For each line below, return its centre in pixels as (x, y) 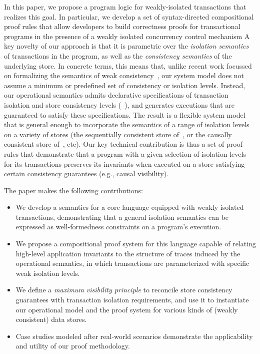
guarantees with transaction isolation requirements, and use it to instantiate (132, 300)
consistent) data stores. (51, 319)
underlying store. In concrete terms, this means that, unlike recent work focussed (128, 65)
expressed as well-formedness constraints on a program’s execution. (118, 227)
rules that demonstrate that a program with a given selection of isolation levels (125, 153)
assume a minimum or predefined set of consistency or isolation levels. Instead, (125, 85)
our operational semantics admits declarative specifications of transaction (116, 95)
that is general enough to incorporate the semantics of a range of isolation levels (127, 124)
